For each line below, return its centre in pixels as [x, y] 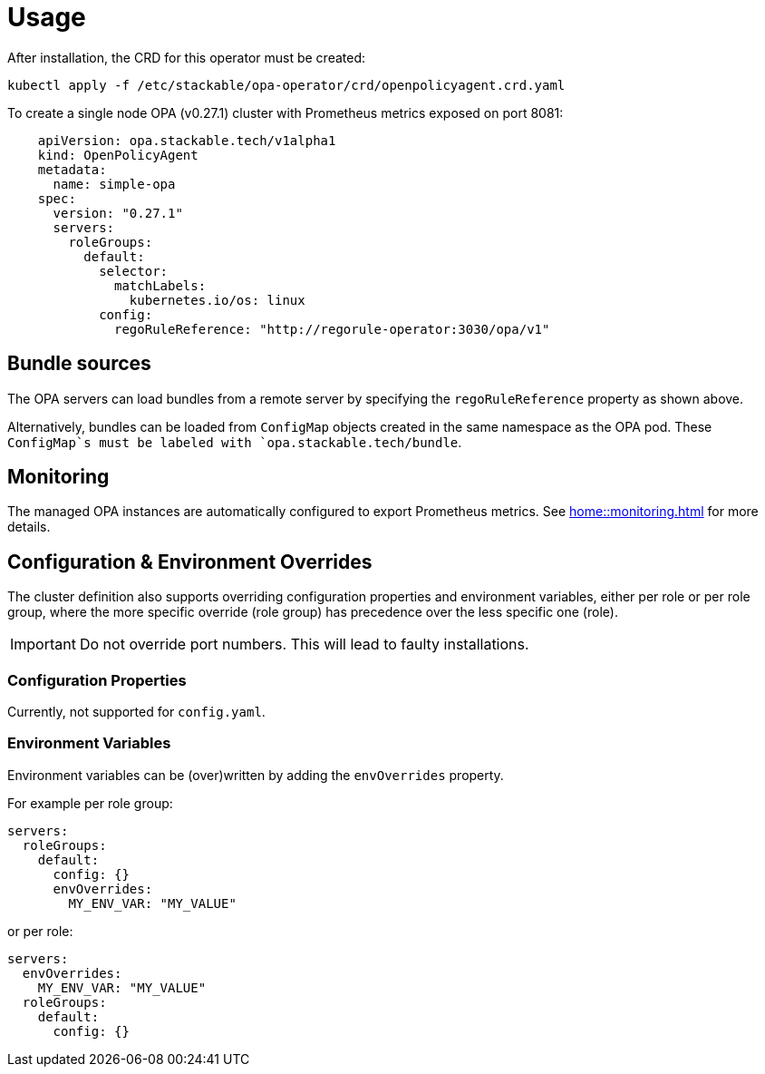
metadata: [72, 169]
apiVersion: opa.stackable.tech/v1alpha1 [187, 140]
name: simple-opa [114, 184]
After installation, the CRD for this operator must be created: [187, 57]
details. [29, 527]
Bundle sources [79, 364]
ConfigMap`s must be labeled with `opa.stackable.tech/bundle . [235, 442]
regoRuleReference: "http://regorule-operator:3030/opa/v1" [332, 329]
